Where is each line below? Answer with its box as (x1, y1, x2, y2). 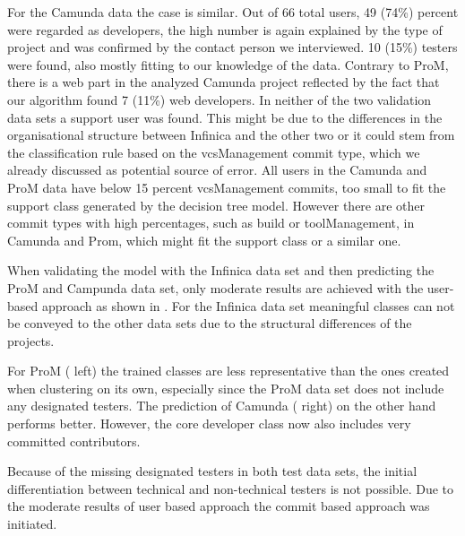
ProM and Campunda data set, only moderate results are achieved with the (7, 278, 424, 297)
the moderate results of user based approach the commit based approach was (7, 497, 430, 515)
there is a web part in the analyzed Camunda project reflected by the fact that (7, 73, 440, 91)
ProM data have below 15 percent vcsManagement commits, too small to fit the (7, 177, 446, 196)
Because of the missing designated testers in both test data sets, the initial (7, 462, 418, 480)
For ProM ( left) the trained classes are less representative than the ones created (7, 361, 450, 380)
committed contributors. (7, 431, 141, 450)
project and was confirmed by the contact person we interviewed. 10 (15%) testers (7, 38, 458, 56)
